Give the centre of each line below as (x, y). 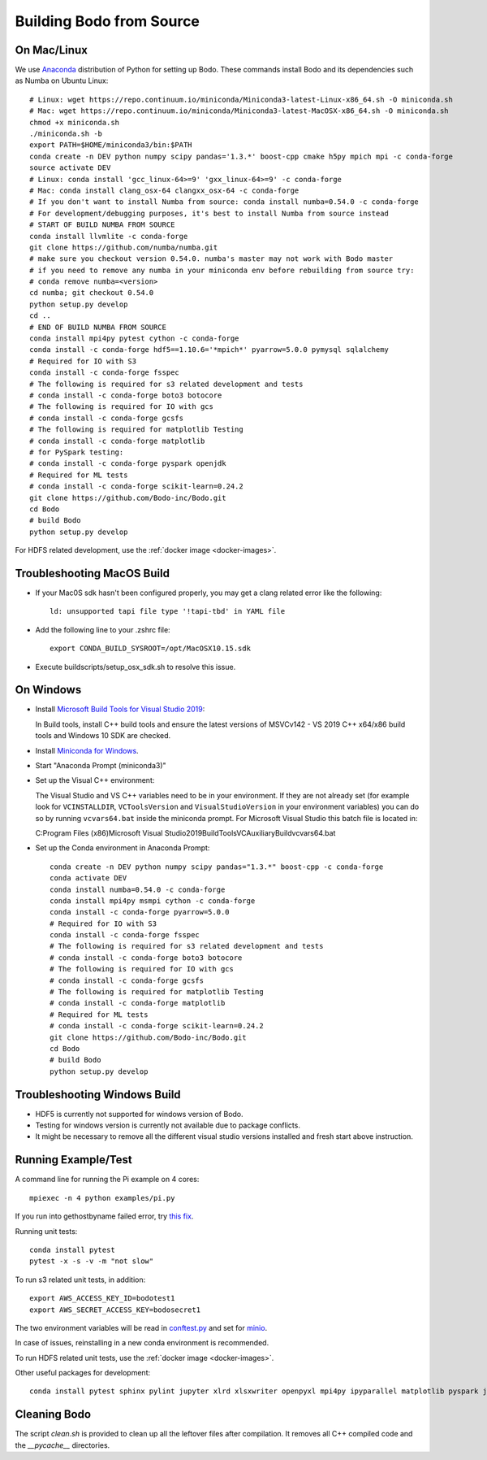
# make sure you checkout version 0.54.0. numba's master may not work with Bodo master (211, 259)
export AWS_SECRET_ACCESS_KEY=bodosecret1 (115, 1310)
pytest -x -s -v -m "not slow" (92, 1261)
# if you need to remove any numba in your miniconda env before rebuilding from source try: (222, 270)
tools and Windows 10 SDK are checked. (103, 736)
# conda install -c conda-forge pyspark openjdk (128, 464)
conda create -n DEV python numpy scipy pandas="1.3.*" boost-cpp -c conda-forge (217, 867)
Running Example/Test (74, 1160)
